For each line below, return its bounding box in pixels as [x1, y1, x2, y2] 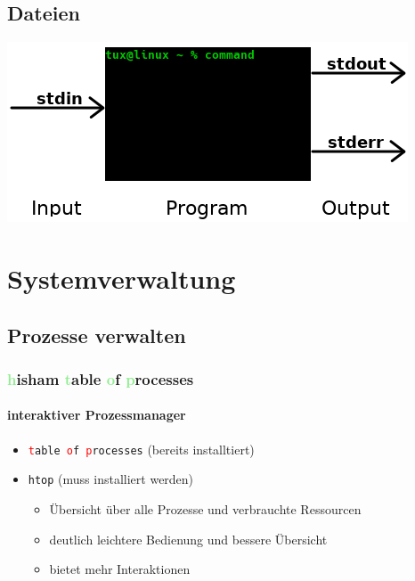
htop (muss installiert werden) [28, 470, 194, 488]
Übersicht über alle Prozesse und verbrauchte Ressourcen [49, 499, 362, 518]
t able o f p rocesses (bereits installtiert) [28, 439, 255, 458]
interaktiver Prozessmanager [7, 405, 186, 424]
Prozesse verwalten [7, 321, 186, 348]
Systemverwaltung [7, 259, 236, 296]
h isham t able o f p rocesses [7, 367, 194, 389]
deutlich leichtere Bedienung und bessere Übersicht [49, 529, 328, 548]
